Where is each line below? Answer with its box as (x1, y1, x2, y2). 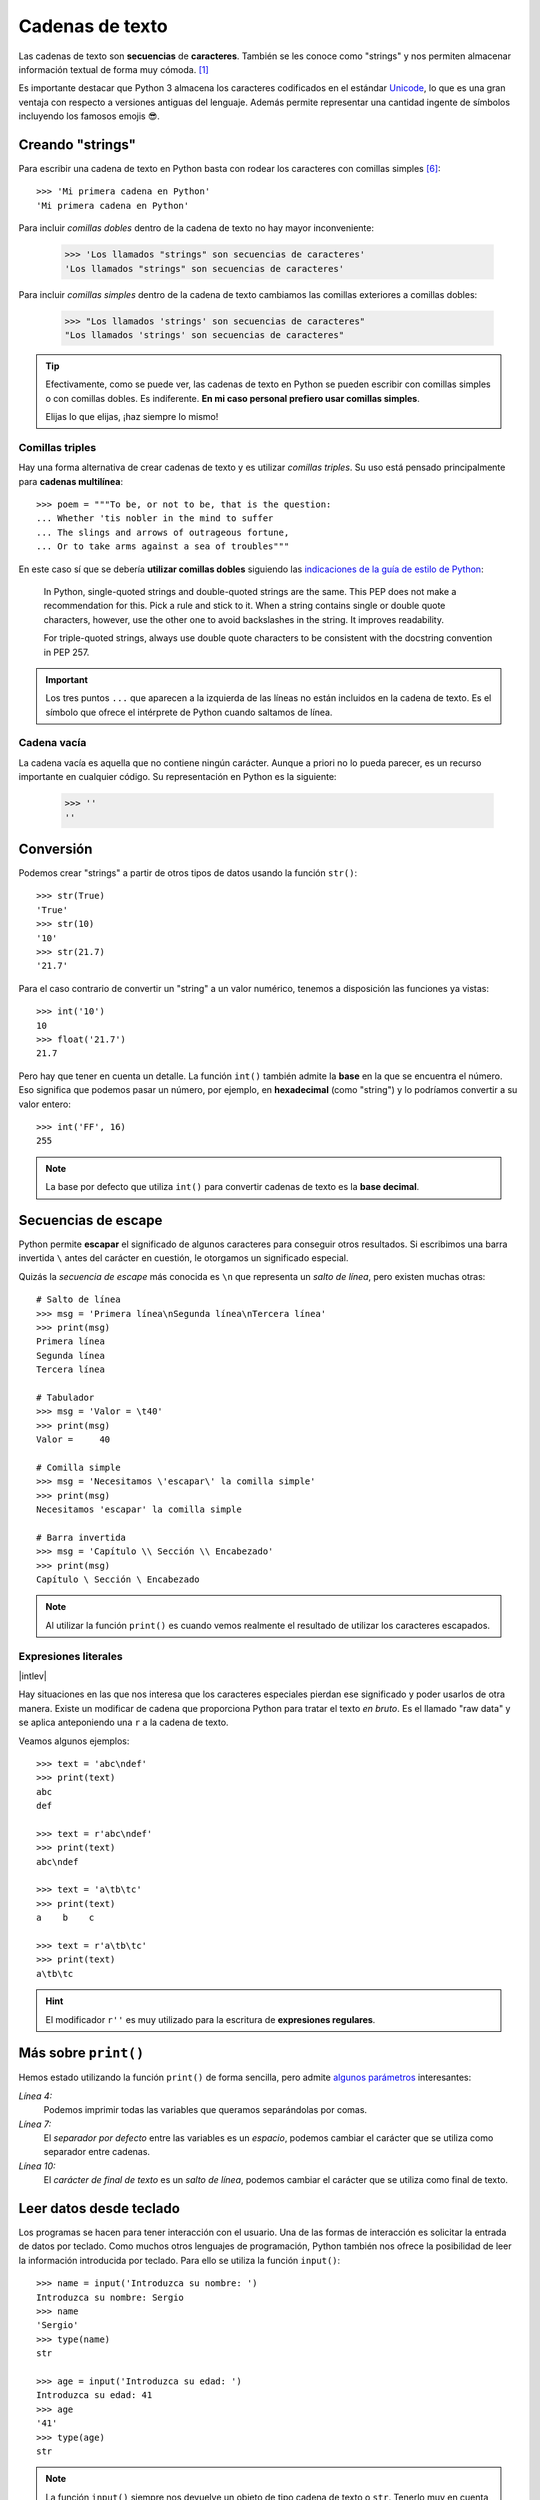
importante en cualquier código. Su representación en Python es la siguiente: (18, 771, 337, 783)
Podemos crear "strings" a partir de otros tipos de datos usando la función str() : (18, 867, 358, 879)
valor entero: (18, 1098, 72, 1110)
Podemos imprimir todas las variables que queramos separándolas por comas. (43, 2104, 368, 2116)
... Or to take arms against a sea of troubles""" (36, 541, 290, 552)
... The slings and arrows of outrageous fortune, (36, 526, 290, 538)
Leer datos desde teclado (18, 2200, 180, 2217)
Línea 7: (18, 2118, 52, 2130)
